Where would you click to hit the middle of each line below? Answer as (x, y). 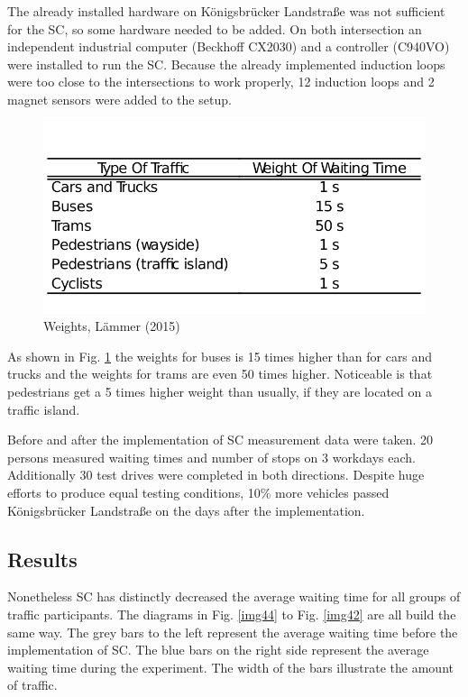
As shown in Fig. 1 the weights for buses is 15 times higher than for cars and (220, 356)
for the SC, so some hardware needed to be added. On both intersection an (215, 28)
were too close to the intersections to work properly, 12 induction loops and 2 (221, 82)
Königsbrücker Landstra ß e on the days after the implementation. (186, 510)
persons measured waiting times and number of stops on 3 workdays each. (211, 457)
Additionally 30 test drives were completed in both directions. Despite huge (216, 475)
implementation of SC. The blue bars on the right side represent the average (218, 650)
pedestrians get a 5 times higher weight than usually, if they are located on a (220, 392)
